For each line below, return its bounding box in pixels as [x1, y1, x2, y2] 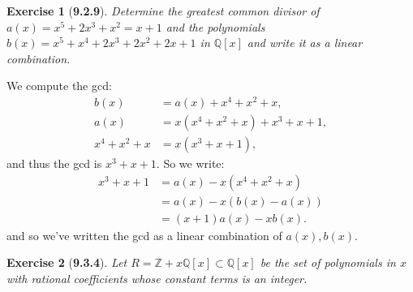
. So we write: [156, 155, 225, 172]
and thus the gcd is [6, 155, 102, 172]
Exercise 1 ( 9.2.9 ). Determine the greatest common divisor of [6, 2, 320, 19]
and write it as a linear [247, 34, 363, 51]
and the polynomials [166, 18, 265, 35]
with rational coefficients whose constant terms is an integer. [6, 270, 308, 287]
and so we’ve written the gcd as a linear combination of [6, 226, 282, 243]
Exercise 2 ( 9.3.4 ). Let [6, 254, 127, 271]
